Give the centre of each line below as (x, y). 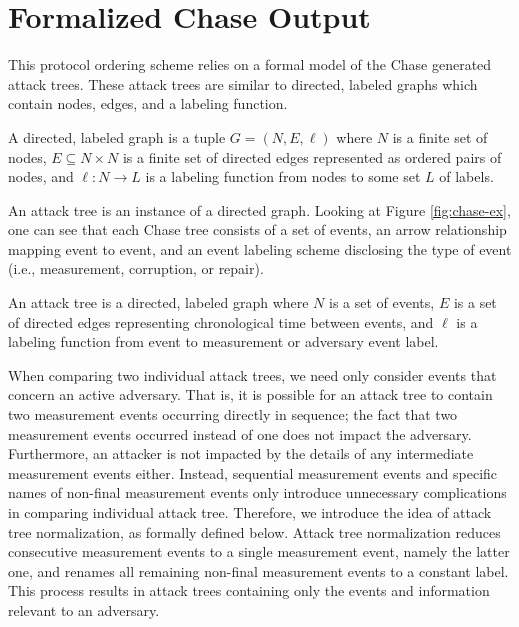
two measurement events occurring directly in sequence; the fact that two (233, 414)
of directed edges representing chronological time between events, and (221, 321)
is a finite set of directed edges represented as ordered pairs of (312, 156)
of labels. (466, 176)
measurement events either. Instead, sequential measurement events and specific (253, 472)
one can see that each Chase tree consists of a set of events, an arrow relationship (257, 229)
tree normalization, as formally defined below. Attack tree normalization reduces (254, 531)
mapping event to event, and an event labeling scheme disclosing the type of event (260, 248)
